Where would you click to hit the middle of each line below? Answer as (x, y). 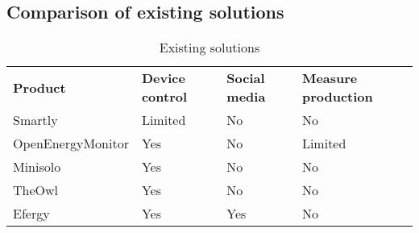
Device (163, 78)
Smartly (35, 120)
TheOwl (36, 190)
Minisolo (37, 167)
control (164, 97)
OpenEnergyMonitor (71, 144)
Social (246, 78)
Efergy (31, 214)
